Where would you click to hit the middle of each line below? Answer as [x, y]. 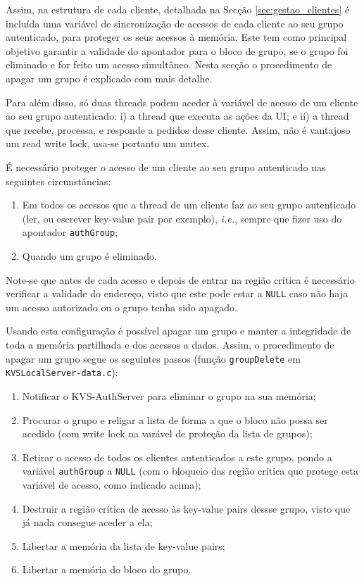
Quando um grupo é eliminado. [89, 255]
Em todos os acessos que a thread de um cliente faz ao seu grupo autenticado [189, 205]
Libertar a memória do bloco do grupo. [107, 569]
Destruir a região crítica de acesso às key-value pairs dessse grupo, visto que [186, 508]
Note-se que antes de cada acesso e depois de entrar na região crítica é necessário [180, 279]
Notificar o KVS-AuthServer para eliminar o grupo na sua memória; [169, 395]
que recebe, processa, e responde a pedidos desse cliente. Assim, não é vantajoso [178, 129]
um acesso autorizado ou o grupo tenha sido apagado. [121, 307]
